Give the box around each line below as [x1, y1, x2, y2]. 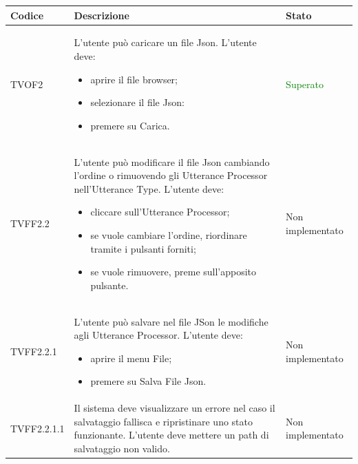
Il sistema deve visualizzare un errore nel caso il [74, 401, 275, 415]
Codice [10, 8, 44, 22]
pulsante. [90, 277, 129, 292]
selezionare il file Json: [90, 95, 185, 109]
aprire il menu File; [90, 350, 172, 365]
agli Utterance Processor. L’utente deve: [74, 328, 243, 342]
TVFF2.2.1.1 [10, 421, 65, 435]
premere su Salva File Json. [90, 374, 207, 388]
